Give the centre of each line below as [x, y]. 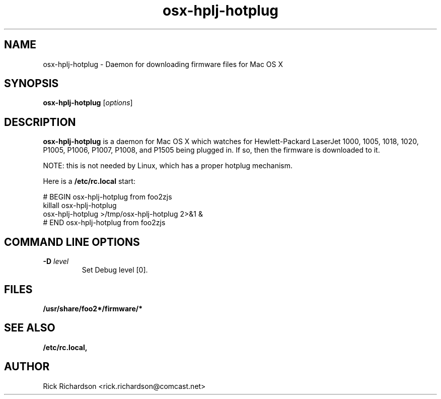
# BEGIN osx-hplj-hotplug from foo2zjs [107, 197]
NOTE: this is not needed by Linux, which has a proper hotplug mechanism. [168, 166]
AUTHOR [27, 367]
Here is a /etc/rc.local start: [89, 181]
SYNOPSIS [31, 84]
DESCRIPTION [40, 122]
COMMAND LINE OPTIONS [72, 242]
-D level [56, 261]
